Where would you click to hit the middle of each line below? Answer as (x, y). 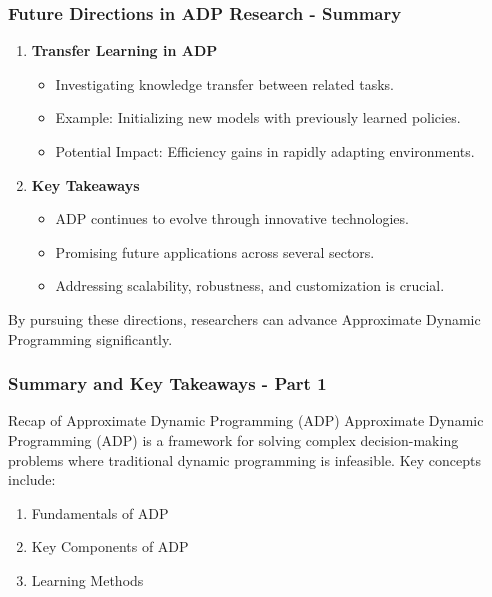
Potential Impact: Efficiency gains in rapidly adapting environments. (265, 151)
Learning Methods (87, 579)
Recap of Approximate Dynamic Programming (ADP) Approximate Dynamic (246, 420)
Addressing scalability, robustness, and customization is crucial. (250, 285)
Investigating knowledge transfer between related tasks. (224, 83)
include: (32, 479)
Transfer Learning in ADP (124, 50)
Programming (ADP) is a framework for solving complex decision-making (233, 439)
